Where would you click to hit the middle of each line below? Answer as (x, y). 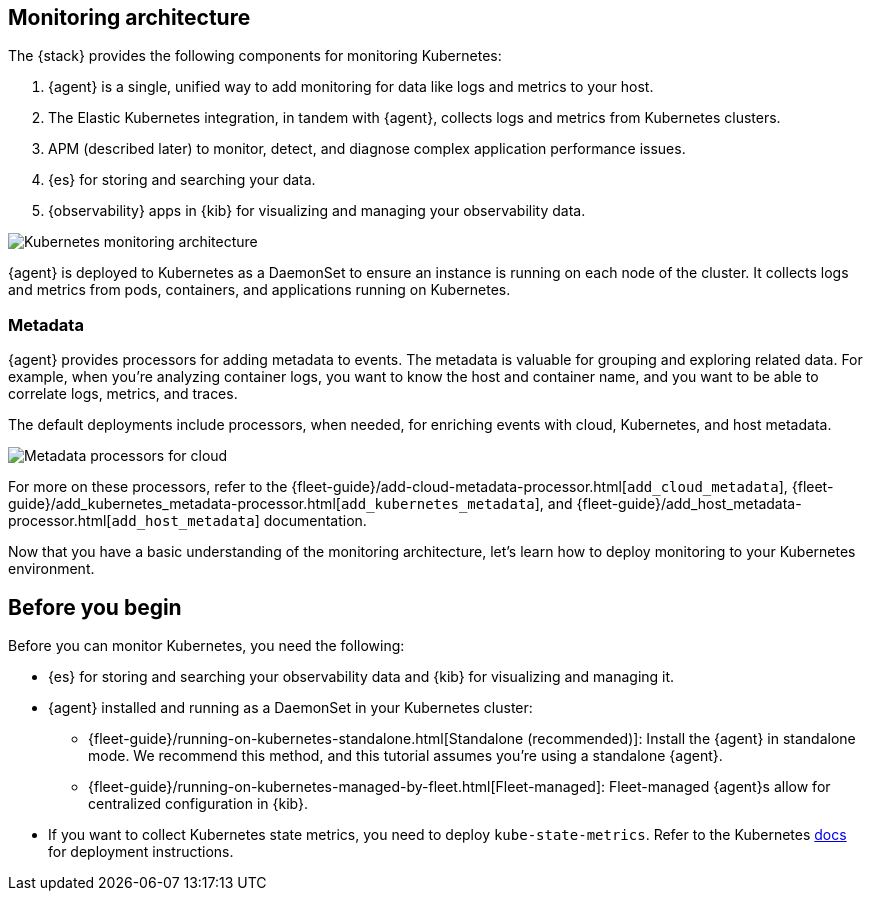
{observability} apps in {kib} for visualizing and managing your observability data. (317, 211)
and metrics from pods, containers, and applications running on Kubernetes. (259, 290)
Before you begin (95, 607)
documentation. (315, 521)
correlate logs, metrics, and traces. (123, 394)
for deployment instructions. (141, 852)
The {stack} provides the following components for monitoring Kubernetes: (255, 56)
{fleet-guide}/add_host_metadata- (689, 504)
